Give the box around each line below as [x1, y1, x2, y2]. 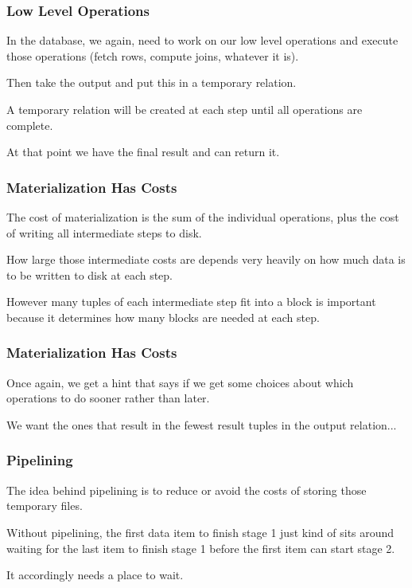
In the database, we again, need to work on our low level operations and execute [6, 32, 398, 49]
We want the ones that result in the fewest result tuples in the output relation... [6, 416, 397, 433]
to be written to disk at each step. [6, 266, 173, 283]
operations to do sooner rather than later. [6, 390, 210, 406]
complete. [6, 116, 53, 133]
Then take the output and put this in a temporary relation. [6, 74, 297, 91]
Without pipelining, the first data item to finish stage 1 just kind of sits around [6, 523, 395, 540]
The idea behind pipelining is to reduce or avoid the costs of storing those [6, 481, 367, 498]
